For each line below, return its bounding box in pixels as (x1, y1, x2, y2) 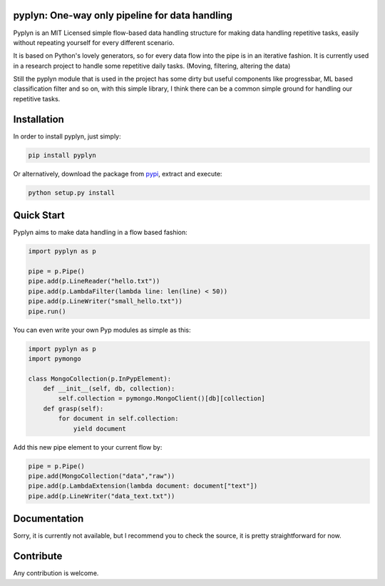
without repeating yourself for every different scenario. (13, 38, 175, 46)
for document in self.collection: (58, 415, 179, 423)
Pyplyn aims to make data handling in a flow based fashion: (13, 228, 188, 237)
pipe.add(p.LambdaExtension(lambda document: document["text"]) (28, 482, 258, 490)
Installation (13, 113, 64, 125)
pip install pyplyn (28, 151, 96, 159)
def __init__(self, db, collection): (43, 385, 175, 393)
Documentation (13, 512, 84, 525)
